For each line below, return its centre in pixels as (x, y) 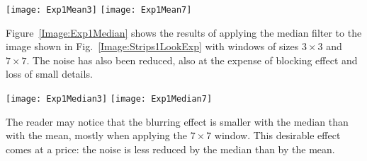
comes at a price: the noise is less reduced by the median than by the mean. (170, 149)
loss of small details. (49, 74)
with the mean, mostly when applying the (96, 135)
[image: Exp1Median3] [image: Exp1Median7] (109, 99)
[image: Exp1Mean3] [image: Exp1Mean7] (99, 10)
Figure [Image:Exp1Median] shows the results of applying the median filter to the (184, 32)
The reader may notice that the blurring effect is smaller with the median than (177, 121)
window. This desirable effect (277, 135)
